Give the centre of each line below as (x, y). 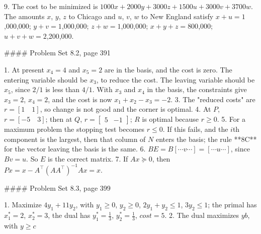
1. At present (24, 69)
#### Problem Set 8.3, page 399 (57, 187)
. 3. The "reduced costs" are (213, 99)
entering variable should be (46, 79)
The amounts (24, 16)
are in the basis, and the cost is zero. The (168, 69)
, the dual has (69, 215)
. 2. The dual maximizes (202, 215)
